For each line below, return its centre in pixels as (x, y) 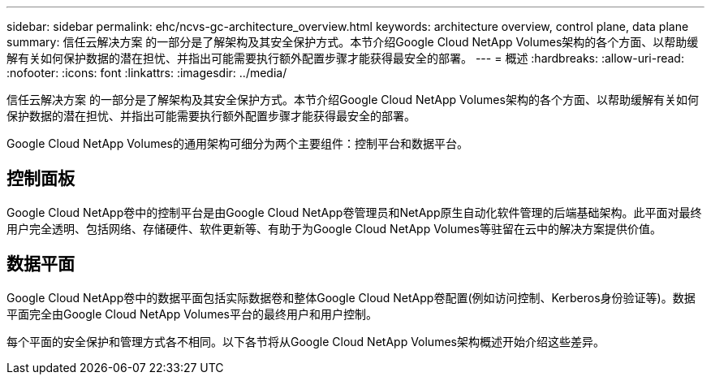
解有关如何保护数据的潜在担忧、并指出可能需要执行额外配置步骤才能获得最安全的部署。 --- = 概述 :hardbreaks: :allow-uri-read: (345, 58)
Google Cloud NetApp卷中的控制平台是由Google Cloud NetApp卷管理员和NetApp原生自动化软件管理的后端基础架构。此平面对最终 (354, 212)
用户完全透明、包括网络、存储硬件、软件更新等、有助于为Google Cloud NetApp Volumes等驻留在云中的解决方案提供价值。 (334, 228)
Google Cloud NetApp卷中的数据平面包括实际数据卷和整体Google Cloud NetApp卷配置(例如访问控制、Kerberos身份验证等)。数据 (351, 297)
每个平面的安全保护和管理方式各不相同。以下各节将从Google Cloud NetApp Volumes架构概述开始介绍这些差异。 (306, 341)
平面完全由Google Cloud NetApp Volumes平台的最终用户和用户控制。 (192, 314)
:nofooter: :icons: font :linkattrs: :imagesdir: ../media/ (147, 73)
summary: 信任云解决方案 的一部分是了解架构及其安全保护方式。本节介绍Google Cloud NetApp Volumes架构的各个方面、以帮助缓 (353, 42)
